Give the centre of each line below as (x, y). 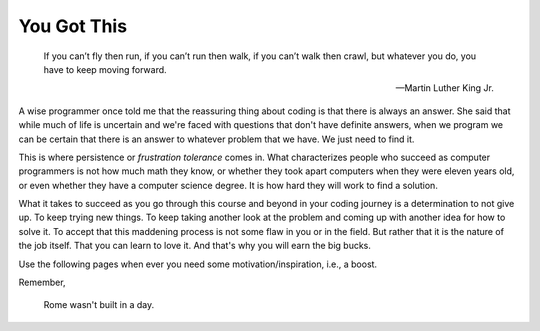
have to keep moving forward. (105, 69)
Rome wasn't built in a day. (99, 305)
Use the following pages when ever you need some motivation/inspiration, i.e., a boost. (198, 264)
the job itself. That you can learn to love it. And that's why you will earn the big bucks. (195, 246)
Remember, (42, 282)
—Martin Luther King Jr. (444, 88)
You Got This (73, 26)
